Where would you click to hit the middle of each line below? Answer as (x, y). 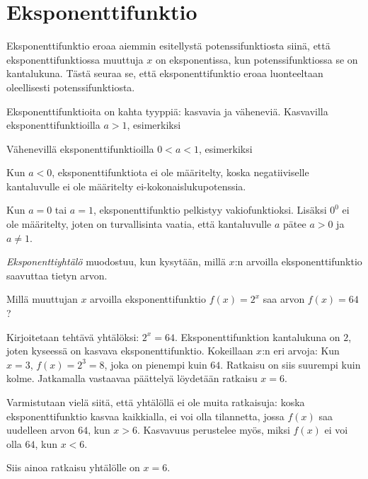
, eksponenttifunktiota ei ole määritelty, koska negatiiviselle (180, 172)
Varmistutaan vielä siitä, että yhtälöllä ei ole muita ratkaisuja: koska (156, 402)
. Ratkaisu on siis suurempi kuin (291, 364)
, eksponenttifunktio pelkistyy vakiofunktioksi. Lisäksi (210, 210)
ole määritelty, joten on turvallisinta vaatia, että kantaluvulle (139, 224)
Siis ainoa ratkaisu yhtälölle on (73, 467)
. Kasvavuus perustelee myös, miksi (214, 430)
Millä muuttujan (42, 299)
